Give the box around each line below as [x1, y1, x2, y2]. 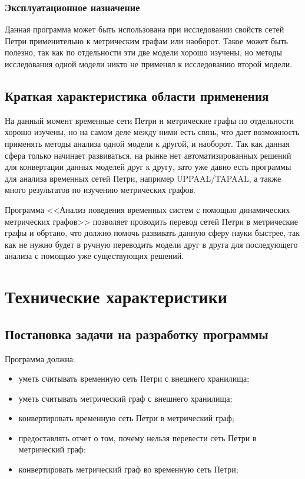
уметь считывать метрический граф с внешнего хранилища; [18, 392, 233, 404]
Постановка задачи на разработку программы [5, 324, 268, 343]
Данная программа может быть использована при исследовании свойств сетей [5, 23, 284, 35]
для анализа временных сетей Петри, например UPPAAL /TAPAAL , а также [5, 172, 281, 184]
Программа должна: [5, 352, 75, 365]
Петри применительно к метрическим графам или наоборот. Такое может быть [5, 34, 288, 47]
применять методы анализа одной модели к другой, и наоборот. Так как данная [5, 137, 290, 149]
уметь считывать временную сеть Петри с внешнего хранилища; [18, 372, 250, 385]
